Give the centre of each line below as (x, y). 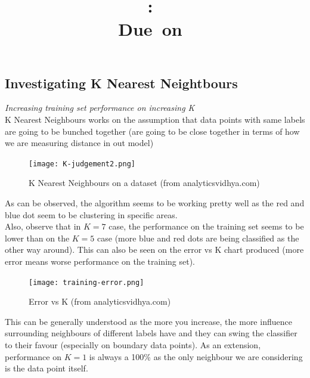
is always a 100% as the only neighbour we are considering (196, 356)
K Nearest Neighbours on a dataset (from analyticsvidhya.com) (144, 183)
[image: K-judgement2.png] (82, 164)
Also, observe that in (43, 226)
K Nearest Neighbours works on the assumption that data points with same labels (155, 119)
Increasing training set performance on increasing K (100, 108)
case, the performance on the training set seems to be (206, 226)
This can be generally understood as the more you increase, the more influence (148, 321)
